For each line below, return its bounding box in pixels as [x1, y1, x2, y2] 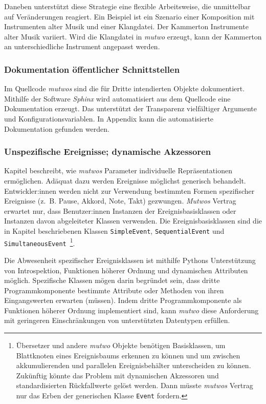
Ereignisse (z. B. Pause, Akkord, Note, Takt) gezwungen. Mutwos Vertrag [4, 195, 236, 206]
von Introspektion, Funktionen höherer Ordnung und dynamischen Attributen [4, 265, 248, 275]
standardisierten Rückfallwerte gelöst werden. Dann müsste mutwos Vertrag [16, 380, 253, 391]
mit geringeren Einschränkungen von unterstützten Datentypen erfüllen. [4, 315, 230, 326]
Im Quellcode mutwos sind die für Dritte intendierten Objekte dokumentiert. [4, 83, 245, 94]
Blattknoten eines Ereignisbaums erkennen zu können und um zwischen [16, 350, 240, 360]
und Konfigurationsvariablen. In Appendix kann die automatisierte [4, 113, 214, 124]
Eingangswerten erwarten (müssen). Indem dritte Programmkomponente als [4, 295, 242, 306]
